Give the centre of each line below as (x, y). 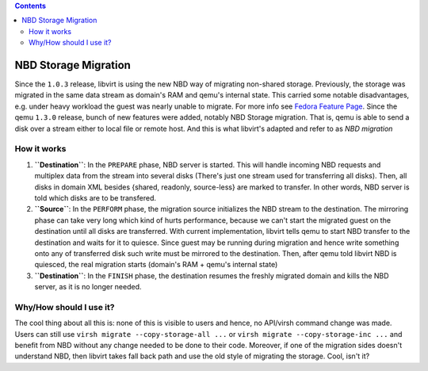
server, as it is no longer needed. (88, 287)
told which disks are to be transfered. (95, 197)
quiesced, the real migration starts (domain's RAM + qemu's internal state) (156, 265)
